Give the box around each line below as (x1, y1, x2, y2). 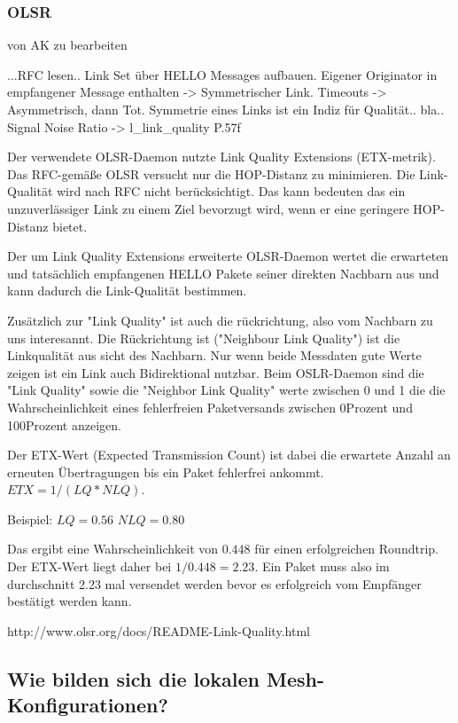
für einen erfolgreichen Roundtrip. (254, 539, 439, 558)
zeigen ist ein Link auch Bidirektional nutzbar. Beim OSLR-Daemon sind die (7, 363, 424, 381)
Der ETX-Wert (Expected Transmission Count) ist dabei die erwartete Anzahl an (7, 445, 451, 464)
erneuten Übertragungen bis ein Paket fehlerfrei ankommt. (7, 462, 324, 481)
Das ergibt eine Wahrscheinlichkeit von (7, 539, 219, 558)
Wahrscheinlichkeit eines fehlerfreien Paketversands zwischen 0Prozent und (7, 397, 413, 416)
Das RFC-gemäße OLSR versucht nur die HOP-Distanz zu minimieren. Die (7, 164, 415, 183)
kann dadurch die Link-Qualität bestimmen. (7, 281, 247, 300)
